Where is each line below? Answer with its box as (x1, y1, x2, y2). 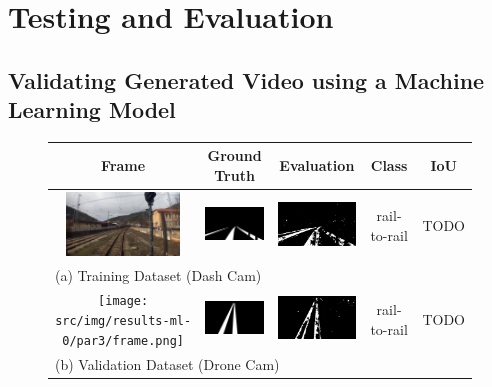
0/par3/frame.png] (62, 333, 184, 348)
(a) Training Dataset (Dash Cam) (55, 264, 262, 285)
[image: (98, 294, 149, 309)
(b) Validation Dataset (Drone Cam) (55, 353, 280, 374)
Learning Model (8, 94, 176, 125)
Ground (207, 145, 262, 166)
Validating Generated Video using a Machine (8, 64, 485, 95)
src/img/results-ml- (55, 314, 192, 329)
